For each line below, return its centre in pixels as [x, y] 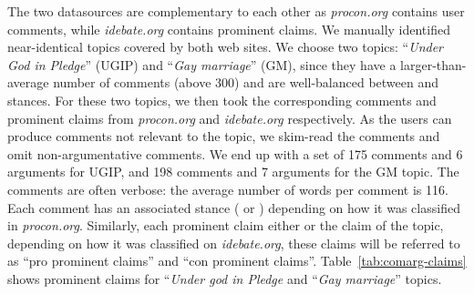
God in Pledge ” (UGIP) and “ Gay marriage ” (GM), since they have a [202, 64]
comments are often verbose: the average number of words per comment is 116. [228, 189]
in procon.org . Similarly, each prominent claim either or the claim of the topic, [226, 225]
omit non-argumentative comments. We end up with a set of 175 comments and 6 [235, 153]
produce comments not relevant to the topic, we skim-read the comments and [224, 136]
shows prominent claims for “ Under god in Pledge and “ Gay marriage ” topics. [225, 278]
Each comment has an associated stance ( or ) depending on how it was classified [234, 207]
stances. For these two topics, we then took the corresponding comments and [222, 100]
